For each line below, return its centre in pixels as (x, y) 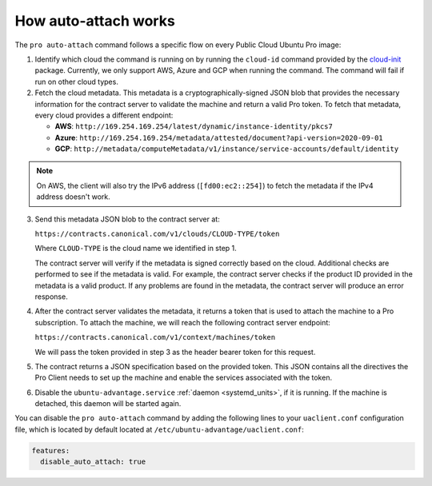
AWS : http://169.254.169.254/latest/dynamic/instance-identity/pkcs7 (194, 126)
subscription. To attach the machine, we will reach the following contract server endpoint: (183, 322)
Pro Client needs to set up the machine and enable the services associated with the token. (183, 378)
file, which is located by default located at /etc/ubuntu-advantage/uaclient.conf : (159, 429)
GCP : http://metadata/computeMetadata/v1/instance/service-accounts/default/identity (227, 149)
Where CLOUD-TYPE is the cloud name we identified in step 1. (136, 249)
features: (51, 450)
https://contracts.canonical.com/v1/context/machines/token (155, 337)
